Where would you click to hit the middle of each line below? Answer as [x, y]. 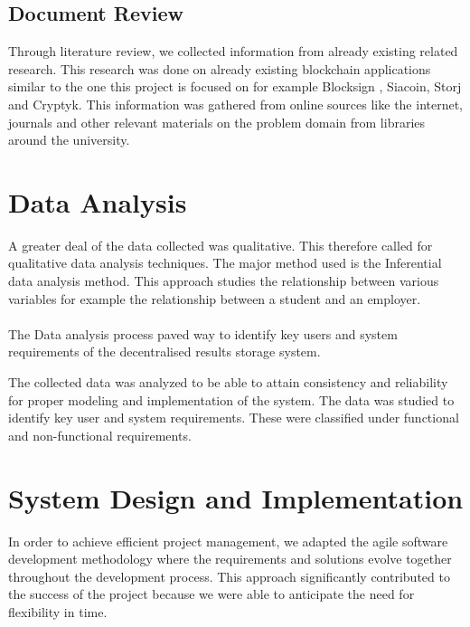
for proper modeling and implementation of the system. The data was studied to [231, 399]
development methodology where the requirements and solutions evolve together [230, 559]
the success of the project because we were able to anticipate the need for [211, 594]
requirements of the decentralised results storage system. [164, 351]
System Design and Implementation [236, 497]
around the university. [69, 140]
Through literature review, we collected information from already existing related [233, 51]
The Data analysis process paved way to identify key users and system [203, 333]
